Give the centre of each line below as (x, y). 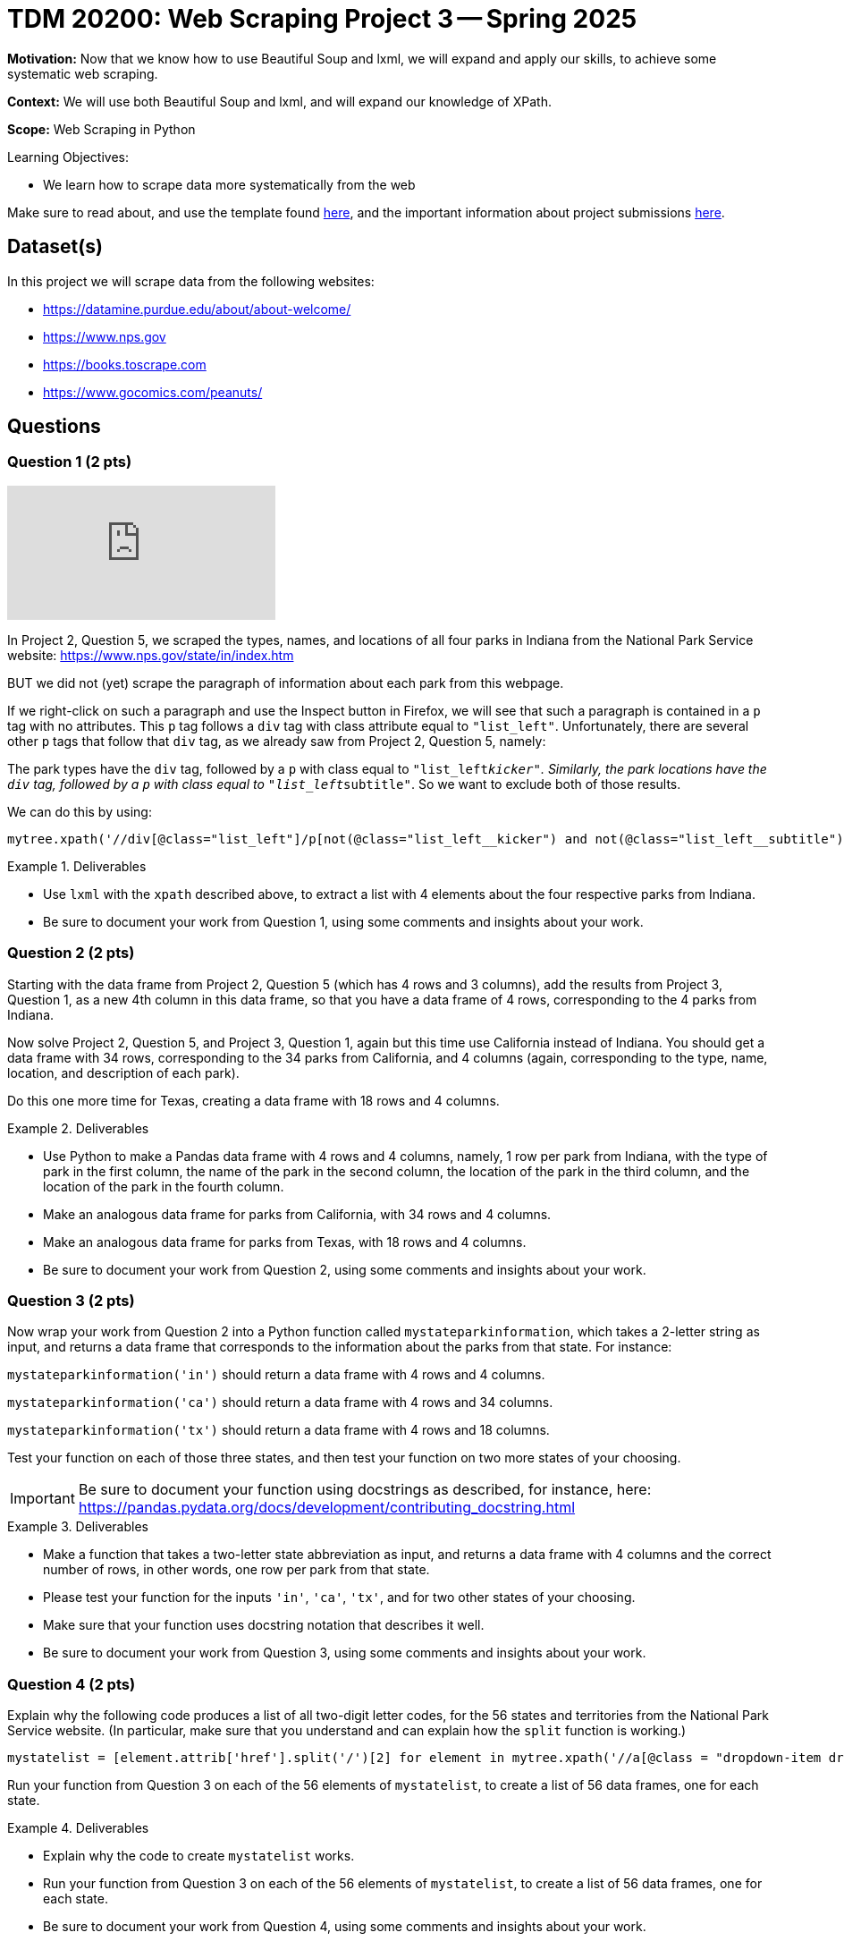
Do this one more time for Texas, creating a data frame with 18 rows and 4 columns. (253, 1100)
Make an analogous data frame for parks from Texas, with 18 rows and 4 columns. (285, 1242)
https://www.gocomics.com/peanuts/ (153, 392)
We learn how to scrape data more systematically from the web (229, 184)
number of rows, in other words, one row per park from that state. (236, 1570)
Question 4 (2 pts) (72, 1684)
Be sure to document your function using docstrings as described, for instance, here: (365, 1490)
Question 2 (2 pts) (71, 953)
